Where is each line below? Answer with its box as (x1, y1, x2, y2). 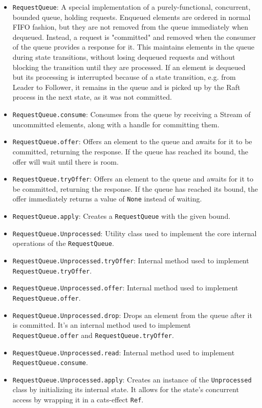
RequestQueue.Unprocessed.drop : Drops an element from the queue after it (12, 309, 252, 320)
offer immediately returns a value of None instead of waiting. (12, 193, 202, 204)
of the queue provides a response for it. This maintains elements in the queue (12, 41, 255, 52)
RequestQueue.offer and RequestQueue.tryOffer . (12, 329, 174, 340)
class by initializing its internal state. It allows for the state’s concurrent (12, 384, 239, 395)
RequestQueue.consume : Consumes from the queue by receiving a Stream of (12, 109, 251, 119)
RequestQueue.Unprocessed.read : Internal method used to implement (12, 347, 235, 357)
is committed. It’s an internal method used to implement (12, 320, 191, 330)
